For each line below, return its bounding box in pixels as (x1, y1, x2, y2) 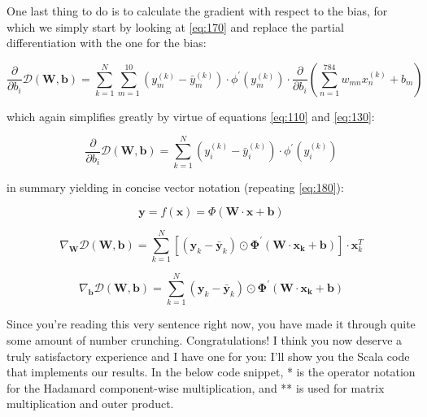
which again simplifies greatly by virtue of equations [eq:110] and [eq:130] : (7, 107, 375, 124)
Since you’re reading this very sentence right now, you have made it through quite (7, 315, 416, 332)
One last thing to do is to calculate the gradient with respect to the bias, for (7, 2, 388, 19)
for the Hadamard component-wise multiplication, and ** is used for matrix (7, 379, 385, 396)
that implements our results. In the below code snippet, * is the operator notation (7, 363, 416, 380)
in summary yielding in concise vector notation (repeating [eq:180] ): (7, 178, 344, 195)
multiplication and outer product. (7, 395, 174, 412)
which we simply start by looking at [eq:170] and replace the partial (7, 18, 344, 35)
